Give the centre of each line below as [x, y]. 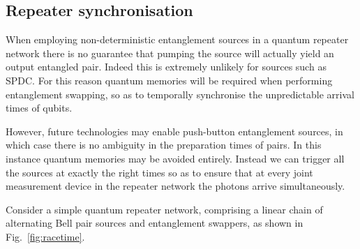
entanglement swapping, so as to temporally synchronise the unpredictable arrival [180, 94]
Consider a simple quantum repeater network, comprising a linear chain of [164, 209]
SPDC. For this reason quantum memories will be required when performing [169, 80]
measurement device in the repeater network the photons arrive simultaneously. [175, 186]
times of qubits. [39, 108]
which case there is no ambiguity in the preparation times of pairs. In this [164, 145]
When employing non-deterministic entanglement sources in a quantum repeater [177, 39]
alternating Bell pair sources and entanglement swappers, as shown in [155, 223]
